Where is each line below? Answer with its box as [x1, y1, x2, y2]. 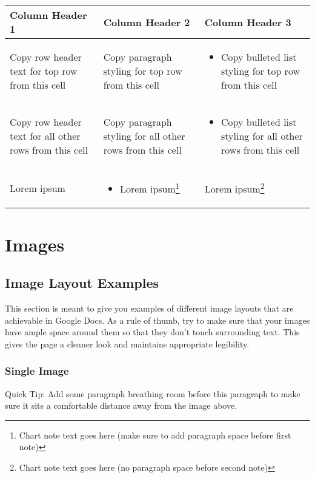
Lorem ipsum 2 [204, 180, 265, 196]
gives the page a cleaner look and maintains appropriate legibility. [5, 337, 250, 350]
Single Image [5, 363, 69, 378]
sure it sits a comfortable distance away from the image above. [5, 399, 237, 412]
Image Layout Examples [5, 273, 159, 292]
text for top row [10, 64, 78, 78]
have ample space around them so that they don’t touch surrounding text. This [5, 326, 300, 338]
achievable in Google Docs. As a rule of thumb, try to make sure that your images [5, 313, 310, 326]
